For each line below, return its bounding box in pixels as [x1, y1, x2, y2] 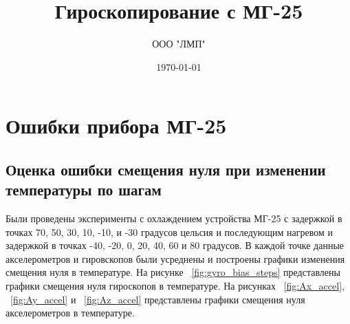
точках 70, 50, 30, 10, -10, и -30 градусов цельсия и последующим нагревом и [6, 224, 333, 239]
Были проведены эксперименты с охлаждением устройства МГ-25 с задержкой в [6, 211, 342, 226]
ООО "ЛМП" [152, 36, 206, 51]
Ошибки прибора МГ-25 [6, 111, 227, 140]
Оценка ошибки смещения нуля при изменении [6, 158, 326, 180]
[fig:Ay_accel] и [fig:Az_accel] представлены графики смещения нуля [10, 292, 305, 306]
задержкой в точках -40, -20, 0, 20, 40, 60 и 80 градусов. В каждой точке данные [6, 238, 344, 252]
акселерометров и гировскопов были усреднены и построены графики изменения [6, 251, 345, 266]
